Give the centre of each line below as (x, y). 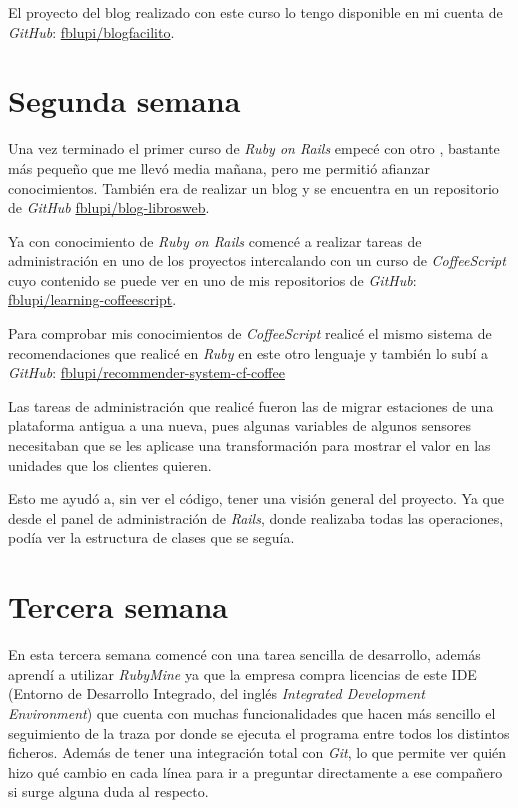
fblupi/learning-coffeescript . (92, 299)
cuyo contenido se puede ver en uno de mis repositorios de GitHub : (212, 279)
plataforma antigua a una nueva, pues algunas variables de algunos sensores (240, 425)
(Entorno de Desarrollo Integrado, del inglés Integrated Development (216, 693)
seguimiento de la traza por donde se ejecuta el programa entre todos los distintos (259, 732)
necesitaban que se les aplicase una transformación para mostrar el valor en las (249, 445)
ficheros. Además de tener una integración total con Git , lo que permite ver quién (257, 752)
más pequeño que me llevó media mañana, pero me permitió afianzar (219, 167)
